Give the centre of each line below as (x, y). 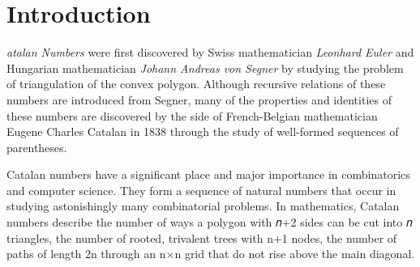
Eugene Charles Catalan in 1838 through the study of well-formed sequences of (203, 131)
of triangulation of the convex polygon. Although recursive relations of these (196, 84)
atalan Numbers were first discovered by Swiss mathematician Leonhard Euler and (210, 52)
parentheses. (37, 147)
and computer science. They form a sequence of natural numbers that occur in (201, 190)
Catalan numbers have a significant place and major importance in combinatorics (208, 174)
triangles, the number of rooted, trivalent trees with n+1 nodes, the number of (202, 237)
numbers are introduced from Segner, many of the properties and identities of (199, 99)
